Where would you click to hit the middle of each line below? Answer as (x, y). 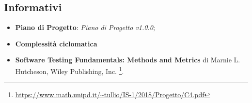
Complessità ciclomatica (56, 43)
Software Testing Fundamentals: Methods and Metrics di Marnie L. (128, 60)
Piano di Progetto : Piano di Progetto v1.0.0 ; (85, 27)
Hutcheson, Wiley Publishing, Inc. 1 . (70, 70)
